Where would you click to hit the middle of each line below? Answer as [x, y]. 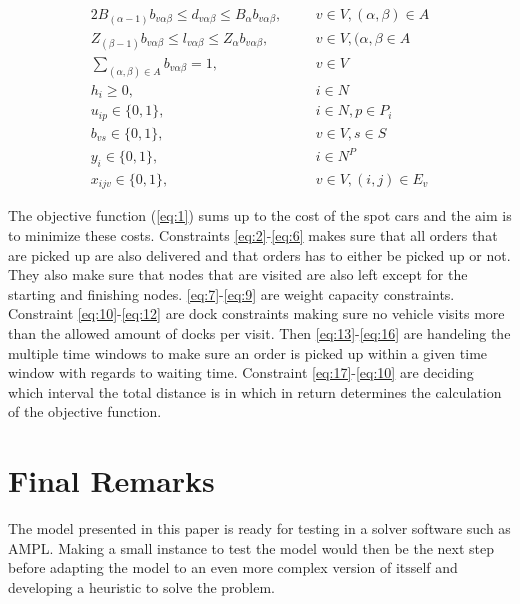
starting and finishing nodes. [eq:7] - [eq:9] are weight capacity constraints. [231, 293]
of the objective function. [85, 411]
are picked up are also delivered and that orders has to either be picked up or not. [259, 254]
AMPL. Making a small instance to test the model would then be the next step [251, 547]
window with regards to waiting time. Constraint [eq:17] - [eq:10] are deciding [241, 372]
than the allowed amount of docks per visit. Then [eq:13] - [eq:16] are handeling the [259, 333]
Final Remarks [111, 480]
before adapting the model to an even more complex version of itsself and [233, 567]
